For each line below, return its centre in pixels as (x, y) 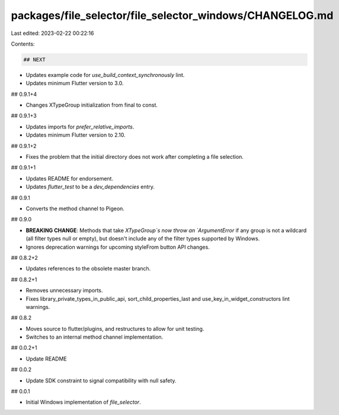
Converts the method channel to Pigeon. (75, 208)
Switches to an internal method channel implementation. (95, 337)
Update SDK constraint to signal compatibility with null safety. (101, 380)
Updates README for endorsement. (70, 178)
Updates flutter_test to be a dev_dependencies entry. (90, 187)
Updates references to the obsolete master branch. (88, 269)
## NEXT (34, 59)
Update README (47, 359)
